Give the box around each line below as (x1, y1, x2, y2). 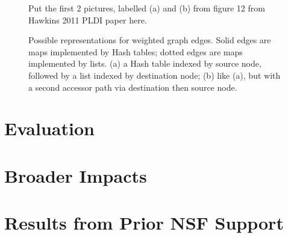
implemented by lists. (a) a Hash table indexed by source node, (28, 57, 261, 70)
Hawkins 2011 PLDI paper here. (28, 13, 147, 26)
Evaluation (4, 116, 95, 141)
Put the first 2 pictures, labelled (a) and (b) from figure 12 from (28, 2, 265, 14)
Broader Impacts (4, 163, 147, 188)
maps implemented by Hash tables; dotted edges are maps (28, 45, 243, 58)
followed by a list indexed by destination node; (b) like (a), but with (28, 69, 281, 81)
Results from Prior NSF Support (4, 210, 284, 235)
